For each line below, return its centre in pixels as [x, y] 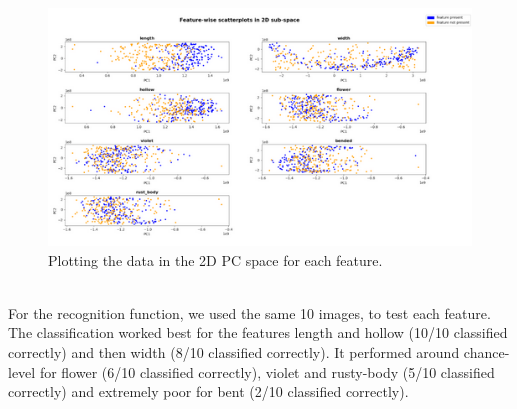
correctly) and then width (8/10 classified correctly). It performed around [234, 351]
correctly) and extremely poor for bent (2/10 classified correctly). [208, 391]
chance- [486, 351]
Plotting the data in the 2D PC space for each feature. [215, 259]
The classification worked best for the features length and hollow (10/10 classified [258, 332]
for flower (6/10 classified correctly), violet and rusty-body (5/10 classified [267, 371]
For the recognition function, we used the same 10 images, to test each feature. [249, 312]
